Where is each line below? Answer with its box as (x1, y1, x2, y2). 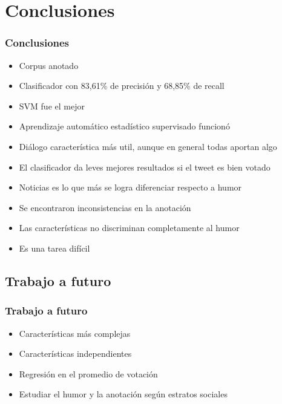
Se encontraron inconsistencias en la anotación (19, 201, 191, 213)
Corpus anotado (19, 59, 79, 71)
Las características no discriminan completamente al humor (19, 221, 240, 234)
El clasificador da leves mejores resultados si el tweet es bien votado (19, 160, 271, 173)
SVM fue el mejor (19, 99, 85, 112)
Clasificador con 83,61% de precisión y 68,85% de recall (19, 79, 225, 92)
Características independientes (19, 347, 132, 360)
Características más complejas (19, 327, 131, 339)
